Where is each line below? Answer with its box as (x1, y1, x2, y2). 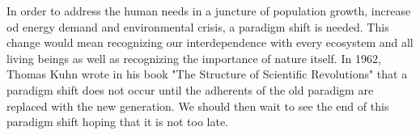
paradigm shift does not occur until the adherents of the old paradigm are (6, 81, 374, 98)
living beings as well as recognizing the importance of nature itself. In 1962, (6, 49, 381, 66)
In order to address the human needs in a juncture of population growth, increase (6, 2, 411, 19)
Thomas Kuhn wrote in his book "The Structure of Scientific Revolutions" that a (6, 65, 408, 82)
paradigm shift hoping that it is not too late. (6, 113, 229, 130)
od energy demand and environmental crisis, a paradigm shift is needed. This (6, 18, 389, 35)
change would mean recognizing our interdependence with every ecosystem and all (6, 34, 414, 51)
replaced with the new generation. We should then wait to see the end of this (6, 97, 389, 114)
